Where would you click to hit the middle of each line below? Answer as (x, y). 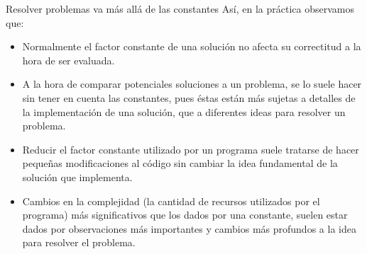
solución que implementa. (77, 177)
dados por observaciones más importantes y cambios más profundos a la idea (189, 228)
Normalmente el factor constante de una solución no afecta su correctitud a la (192, 46)
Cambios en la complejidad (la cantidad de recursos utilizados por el (171, 201)
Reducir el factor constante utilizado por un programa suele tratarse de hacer (191, 149)
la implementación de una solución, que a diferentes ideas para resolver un (184, 111)
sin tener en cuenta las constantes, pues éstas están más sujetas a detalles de (189, 97)
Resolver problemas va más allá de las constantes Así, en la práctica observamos (180, 8)
